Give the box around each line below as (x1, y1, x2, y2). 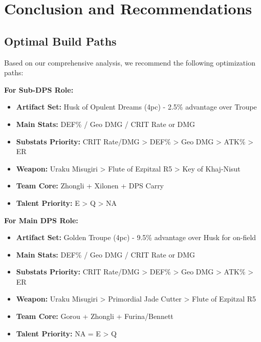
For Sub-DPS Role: (4, 84, 74, 95)
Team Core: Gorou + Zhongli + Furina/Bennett (16, 311, 173, 322)
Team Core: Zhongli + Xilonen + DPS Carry (16, 180, 164, 191)
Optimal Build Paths (4, 33, 117, 49)
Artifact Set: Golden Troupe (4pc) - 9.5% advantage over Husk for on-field (16, 232, 256, 243)
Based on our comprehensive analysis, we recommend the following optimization (4, 57, 255, 68)
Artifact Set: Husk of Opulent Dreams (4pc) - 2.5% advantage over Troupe (16, 101, 257, 112)
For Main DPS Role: (4, 215, 78, 225)
